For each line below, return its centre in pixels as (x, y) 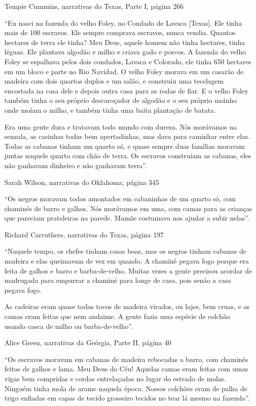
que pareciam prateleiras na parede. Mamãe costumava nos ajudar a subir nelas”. (127, 218)
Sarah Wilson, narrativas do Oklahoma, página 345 (82, 182)
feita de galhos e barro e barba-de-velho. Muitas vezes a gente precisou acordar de (128, 270)
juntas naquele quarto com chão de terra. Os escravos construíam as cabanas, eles (128, 156)
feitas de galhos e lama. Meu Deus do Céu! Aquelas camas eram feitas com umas (127, 369)
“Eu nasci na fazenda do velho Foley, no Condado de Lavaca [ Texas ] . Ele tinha (123, 23)
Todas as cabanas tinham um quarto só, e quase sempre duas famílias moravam (125, 146)
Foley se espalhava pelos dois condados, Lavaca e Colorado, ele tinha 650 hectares (128, 61)
